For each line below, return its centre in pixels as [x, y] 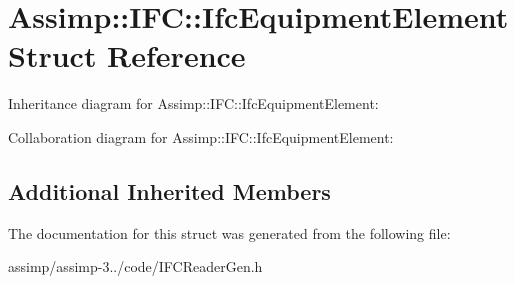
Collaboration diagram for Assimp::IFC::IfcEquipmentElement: [201, 136]
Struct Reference [127, 55]
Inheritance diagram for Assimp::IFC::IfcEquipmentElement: [193, 103]
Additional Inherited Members [169, 190]
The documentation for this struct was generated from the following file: [229, 232]
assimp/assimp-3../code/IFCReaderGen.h [135, 266]
